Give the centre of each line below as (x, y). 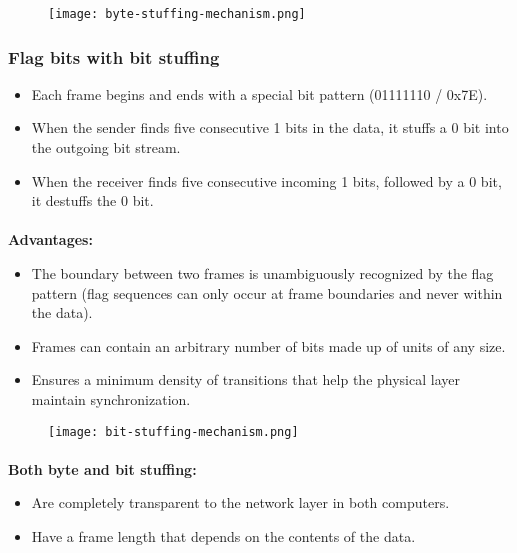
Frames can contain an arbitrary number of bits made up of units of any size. (268, 345)
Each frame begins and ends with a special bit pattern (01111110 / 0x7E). (259, 93)
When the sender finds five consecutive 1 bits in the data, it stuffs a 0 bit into (270, 127)
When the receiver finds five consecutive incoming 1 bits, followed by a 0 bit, (266, 180)
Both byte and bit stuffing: (102, 468)
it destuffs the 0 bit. (92, 200)
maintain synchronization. (111, 399)
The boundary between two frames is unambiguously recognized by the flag (262, 273)
